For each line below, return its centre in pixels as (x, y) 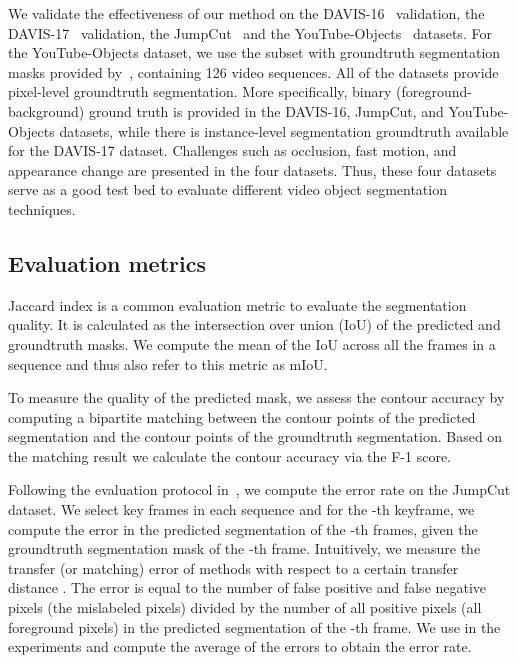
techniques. (42, 208)
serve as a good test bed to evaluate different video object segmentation (227, 189)
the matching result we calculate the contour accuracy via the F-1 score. (230, 455)
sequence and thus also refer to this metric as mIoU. (168, 363)
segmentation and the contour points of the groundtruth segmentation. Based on (255, 436)
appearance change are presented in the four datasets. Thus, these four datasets (252, 169)
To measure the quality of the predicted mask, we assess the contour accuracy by (256, 397)
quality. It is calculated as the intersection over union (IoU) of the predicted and (254, 324)
